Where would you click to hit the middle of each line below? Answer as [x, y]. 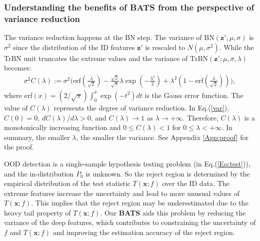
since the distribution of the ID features [74, 47]
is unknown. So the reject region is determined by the [168, 173]
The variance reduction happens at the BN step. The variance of [103, 37]
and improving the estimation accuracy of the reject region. [144, 232]
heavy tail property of [37, 212]
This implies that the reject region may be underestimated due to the [142, 203]
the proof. [19, 147]
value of [16, 107]
